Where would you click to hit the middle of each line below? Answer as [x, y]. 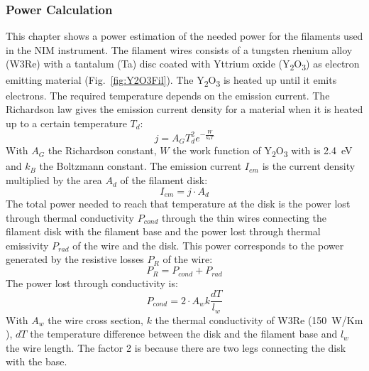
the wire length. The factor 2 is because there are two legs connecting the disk [176, 347]
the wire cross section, [95, 319]
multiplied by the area [54, 180]
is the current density [309, 166]
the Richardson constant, [102, 150]
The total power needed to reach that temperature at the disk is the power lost [178, 204]
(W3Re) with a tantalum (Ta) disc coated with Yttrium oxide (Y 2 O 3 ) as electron [183, 65]
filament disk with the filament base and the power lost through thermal [163, 231]
